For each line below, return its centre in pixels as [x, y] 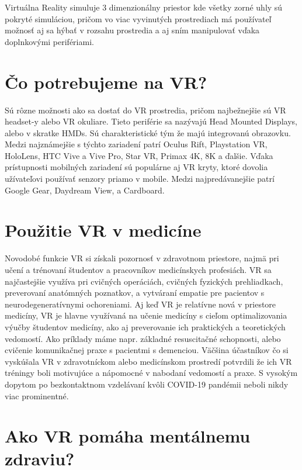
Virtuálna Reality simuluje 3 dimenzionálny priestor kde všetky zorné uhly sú [144, 7]
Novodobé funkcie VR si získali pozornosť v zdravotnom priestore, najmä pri [142, 258]
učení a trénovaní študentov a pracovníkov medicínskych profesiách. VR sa [138, 269]
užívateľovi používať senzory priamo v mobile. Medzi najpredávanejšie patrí [140, 179]
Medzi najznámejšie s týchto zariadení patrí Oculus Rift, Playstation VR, [136, 144]
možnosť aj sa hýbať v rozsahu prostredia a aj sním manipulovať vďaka [132, 30]
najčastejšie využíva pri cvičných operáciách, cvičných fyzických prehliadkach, [144, 281]
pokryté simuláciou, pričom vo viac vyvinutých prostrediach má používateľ [138, 18]
